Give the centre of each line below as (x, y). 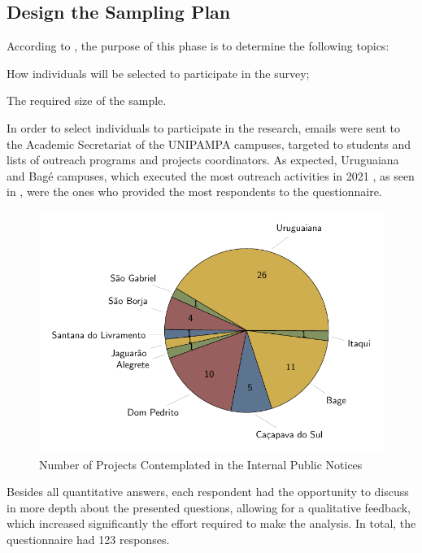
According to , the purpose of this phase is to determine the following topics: (198, 46)
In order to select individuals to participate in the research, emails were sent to (203, 127)
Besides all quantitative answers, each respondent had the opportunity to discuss (208, 492)
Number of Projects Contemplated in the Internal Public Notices (201, 464)
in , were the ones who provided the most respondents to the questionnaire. (194, 192)
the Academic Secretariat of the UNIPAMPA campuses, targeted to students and (209, 144)
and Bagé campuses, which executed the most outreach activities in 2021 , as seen (211, 175)
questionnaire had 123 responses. (88, 539)
